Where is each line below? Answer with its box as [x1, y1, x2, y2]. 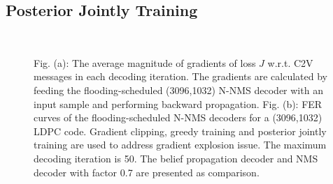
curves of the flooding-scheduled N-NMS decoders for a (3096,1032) [34, 110, 323, 125]
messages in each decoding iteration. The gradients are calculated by [34, 69, 327, 84]
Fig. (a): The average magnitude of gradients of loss [34, 55, 256, 70]
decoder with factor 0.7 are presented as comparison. [34, 164, 260, 179]
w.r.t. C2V [267, 55, 313, 70]
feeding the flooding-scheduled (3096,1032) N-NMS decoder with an [34, 82, 323, 97]
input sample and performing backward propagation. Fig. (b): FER [34, 96, 323, 111]
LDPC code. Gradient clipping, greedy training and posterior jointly [34, 123, 327, 138]
